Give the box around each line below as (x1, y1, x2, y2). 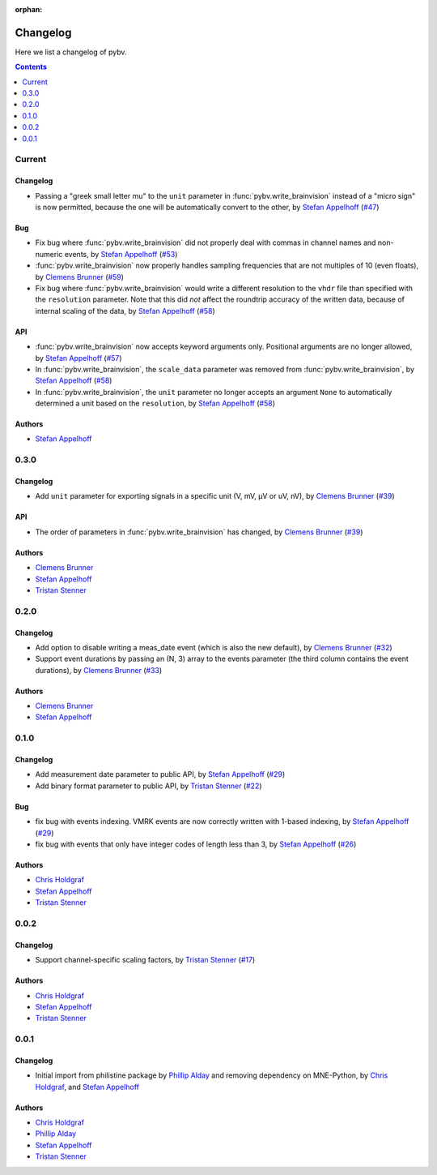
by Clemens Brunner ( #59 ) (35, 272, 125, 281)
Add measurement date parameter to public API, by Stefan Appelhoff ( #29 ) (35, 770, 286, 779)
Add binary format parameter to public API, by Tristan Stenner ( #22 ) (35, 781, 262, 791)
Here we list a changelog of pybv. (15, 47, 127, 57)
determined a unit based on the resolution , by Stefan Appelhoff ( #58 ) (35, 398, 275, 409)
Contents (15, 62, 48, 72)
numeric (35, 249, 63, 259)
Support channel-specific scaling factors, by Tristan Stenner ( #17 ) (35, 955, 256, 965)
